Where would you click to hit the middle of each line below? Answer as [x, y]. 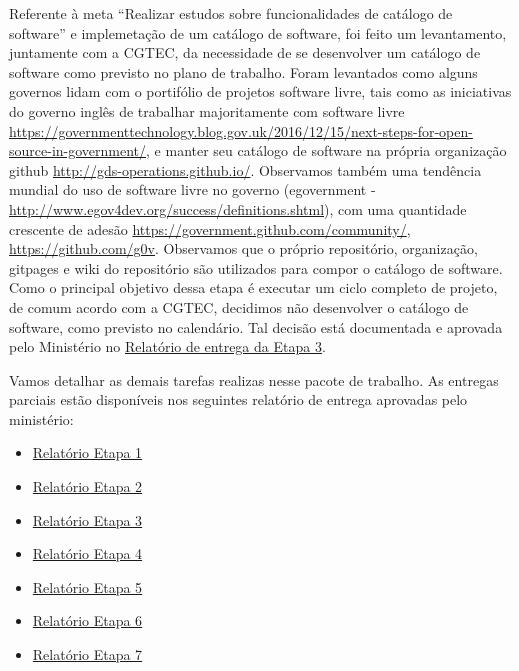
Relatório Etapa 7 [87, 654]
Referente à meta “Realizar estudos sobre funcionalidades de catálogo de [231, 13]
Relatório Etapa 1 [87, 452]
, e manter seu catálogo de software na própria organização [326, 150]
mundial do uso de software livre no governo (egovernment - [192, 189]
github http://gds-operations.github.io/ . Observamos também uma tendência [245, 169]
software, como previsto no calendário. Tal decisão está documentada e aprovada [256, 326]
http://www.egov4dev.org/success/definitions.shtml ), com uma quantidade [238, 208]
